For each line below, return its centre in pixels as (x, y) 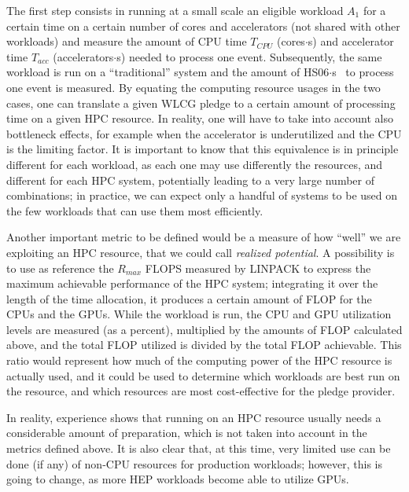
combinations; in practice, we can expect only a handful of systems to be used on (202, 195)
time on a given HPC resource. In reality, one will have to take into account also (200, 118)
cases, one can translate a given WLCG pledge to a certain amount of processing (201, 103)
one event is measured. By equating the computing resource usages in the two (193, 87)
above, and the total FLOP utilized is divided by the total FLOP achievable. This (204, 345)
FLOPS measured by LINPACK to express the (258, 268)
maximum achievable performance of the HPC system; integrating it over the (192, 283)
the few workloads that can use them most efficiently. (135, 210)
